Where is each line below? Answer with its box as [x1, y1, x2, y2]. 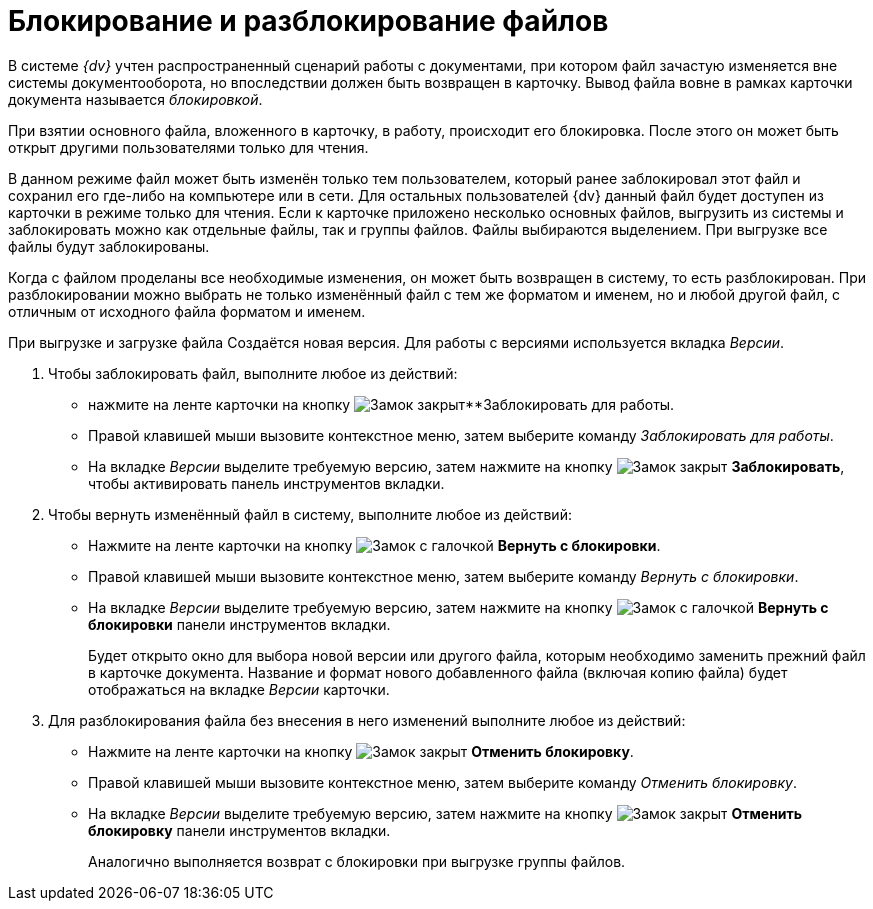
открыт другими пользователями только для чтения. [8, 138, 369, 156]
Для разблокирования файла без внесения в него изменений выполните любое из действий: [48, 711, 686, 729]
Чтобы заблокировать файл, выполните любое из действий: [48, 364, 458, 382]
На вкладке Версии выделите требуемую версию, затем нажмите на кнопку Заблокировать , [88, 457, 845, 475]
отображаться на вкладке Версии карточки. [88, 680, 390, 698]
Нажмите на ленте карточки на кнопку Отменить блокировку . [88, 742, 634, 760]
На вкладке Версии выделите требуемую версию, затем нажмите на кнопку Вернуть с [88, 598, 829, 616]
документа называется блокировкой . [8, 90, 263, 108]
